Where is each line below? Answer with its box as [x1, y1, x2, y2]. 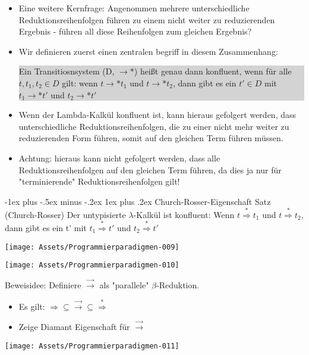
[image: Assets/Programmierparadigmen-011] [5, 341, 179, 350]
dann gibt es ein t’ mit [5, 222, 87, 233]
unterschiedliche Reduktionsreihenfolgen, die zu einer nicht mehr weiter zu [18, 120, 289, 132]
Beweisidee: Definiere [5, 278, 81, 291]
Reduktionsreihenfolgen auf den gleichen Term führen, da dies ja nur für [18, 163, 282, 176]
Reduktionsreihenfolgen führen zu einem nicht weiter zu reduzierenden [18, 13, 275, 26]
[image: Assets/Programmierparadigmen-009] [5, 242, 179, 251]
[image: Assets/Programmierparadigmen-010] [5, 261, 179, 270]
